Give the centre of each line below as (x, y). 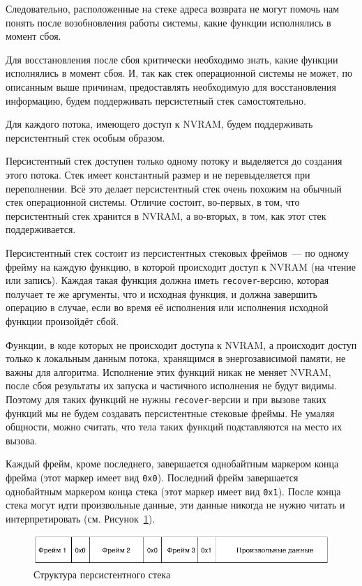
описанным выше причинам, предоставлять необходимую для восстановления (171, 86)
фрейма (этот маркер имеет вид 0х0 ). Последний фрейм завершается (152, 477)
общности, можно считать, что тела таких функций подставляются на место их (174, 427)
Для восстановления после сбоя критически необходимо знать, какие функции (172, 59)
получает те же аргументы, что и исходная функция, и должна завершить (161, 293)
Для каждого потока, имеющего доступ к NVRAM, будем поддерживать (159, 124)
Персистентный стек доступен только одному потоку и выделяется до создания (174, 161)
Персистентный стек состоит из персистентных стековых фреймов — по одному (178, 252)
